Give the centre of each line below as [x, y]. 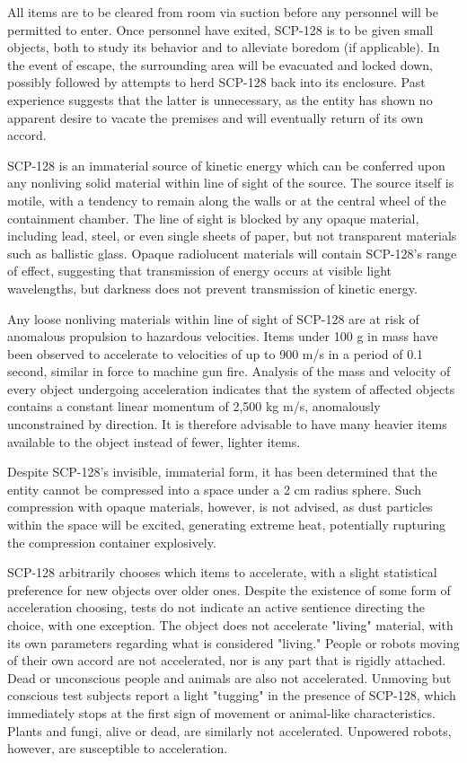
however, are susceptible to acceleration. [118, 748]
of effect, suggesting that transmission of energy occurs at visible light [200, 271]
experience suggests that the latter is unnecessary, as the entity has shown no [220, 99]
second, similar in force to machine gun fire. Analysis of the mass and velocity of [229, 371]
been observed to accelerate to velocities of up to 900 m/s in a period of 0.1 [216, 353]
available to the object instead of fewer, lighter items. [154, 441]
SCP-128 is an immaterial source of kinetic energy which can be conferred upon [226, 165]
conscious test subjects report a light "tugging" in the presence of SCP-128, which [232, 695]
